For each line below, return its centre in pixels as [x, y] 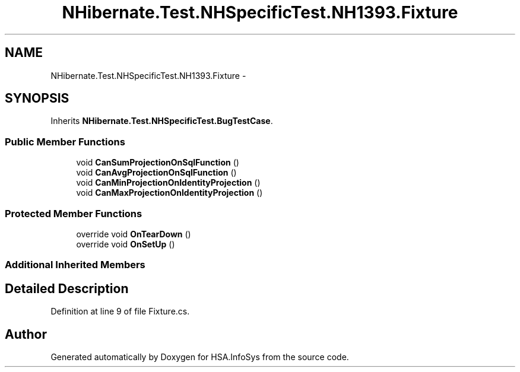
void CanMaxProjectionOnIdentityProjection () [169, 193]
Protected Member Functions [74, 213]
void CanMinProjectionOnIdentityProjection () [168, 183]
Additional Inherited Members [75, 265]
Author [26, 334]
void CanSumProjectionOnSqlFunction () [158, 163]
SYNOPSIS [37, 98]
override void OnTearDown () [134, 234]
